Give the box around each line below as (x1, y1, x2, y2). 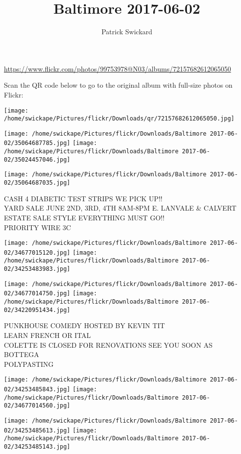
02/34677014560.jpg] (4, 402, 71, 409)
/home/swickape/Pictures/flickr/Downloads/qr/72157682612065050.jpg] (4, 115, 235, 122)
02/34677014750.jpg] (4, 290, 71, 297)
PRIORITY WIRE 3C (4, 222, 71, 232)
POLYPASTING (4, 358, 54, 369)
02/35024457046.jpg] (4, 156, 71, 163)
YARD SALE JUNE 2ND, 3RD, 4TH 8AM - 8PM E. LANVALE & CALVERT (4, 203, 237, 213)
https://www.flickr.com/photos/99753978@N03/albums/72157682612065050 (4, 63, 231, 73)
